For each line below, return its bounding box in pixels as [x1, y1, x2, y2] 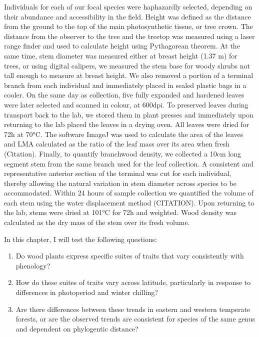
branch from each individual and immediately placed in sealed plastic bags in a [4, 79, 246, 90]
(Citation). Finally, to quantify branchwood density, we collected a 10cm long [4, 148, 241, 158]
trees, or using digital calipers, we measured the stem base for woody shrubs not [4, 60, 250, 70]
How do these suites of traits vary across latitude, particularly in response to [15, 277, 251, 287]
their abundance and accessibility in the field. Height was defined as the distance [4, 11, 251, 21]
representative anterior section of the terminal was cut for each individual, [4, 168, 231, 178]
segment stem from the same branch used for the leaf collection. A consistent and [4, 158, 253, 168]
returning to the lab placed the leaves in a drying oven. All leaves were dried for [4, 119, 249, 129]
